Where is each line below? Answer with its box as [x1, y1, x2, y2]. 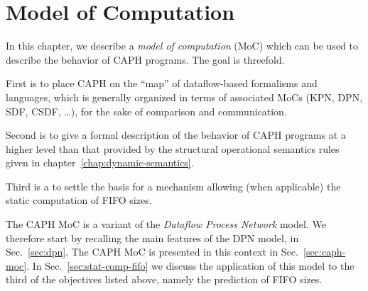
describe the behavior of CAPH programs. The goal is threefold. [6, 52, 285, 67]
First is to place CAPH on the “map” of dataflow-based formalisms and [6, 76, 318, 91]
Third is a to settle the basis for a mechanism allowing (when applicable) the [6, 178, 341, 193]
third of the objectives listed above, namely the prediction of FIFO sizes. [6, 272, 323, 287]
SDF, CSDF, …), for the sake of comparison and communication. [6, 103, 287, 118]
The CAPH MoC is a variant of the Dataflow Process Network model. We [6, 217, 326, 232]
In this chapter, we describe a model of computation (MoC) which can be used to [6, 38, 358, 53]
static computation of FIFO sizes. [6, 193, 152, 207]
